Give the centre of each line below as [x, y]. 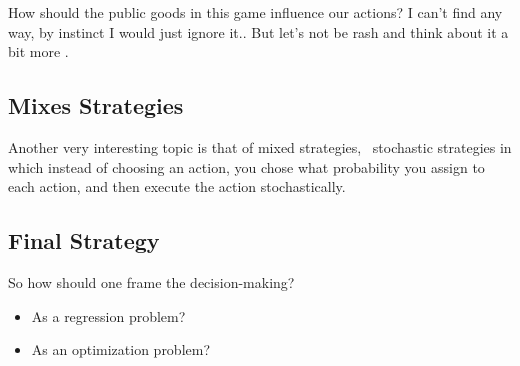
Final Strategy [84, 240]
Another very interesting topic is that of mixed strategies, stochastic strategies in [260, 146]
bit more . [38, 51]
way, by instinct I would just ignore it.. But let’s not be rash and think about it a [258, 31]
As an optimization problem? [121, 349]
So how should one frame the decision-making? [151, 281]
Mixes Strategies [96, 105]
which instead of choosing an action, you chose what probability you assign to [246, 166]
